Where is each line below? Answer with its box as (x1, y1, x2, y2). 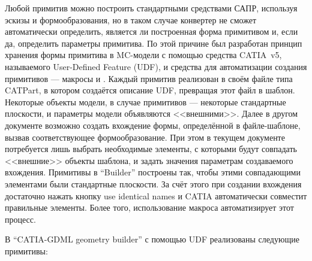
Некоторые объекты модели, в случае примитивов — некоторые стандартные (5, 95, 286, 108)
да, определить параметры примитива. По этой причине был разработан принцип (5, 37, 302, 49)
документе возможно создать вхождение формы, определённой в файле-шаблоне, (5, 119, 301, 131)
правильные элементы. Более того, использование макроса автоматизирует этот (5, 201, 294, 214)
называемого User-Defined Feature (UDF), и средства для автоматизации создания (5, 60, 307, 72)
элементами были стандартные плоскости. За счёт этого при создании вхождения (5, 177, 302, 190)
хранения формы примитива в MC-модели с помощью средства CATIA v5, (5, 48, 282, 61)
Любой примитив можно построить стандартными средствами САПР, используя (5, 2, 298, 14)
